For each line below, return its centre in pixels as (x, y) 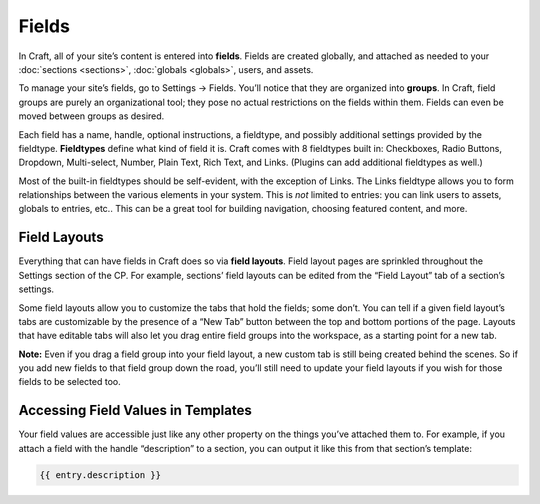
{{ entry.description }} (100, 474)
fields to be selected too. (69, 382)
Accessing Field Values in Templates (135, 410)
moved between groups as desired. (91, 116)
